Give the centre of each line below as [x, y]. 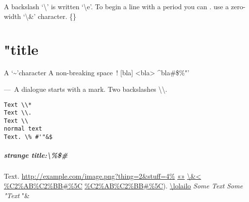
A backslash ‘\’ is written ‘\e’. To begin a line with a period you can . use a [116, 6]
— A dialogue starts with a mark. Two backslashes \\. [86, 89]
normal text [23, 129]
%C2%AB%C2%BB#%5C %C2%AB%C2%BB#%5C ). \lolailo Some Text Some [124, 185]
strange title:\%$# [36, 155]
